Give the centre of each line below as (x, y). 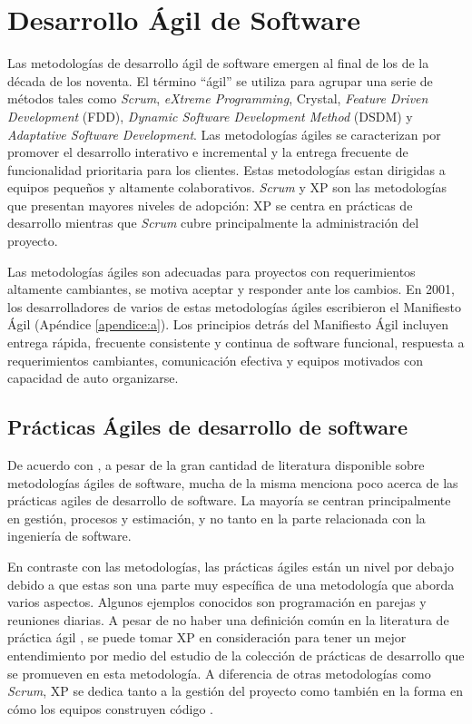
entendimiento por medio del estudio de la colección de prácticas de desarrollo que (236, 655)
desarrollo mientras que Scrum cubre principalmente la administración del (213, 223)
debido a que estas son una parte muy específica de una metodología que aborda (231, 584)
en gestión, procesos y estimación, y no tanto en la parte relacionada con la (216, 518)
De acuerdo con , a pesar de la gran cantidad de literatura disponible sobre (216, 465)
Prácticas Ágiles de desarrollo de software (207, 427)
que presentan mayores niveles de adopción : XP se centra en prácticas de (210, 205)
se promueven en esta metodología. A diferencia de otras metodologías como (219, 673)
